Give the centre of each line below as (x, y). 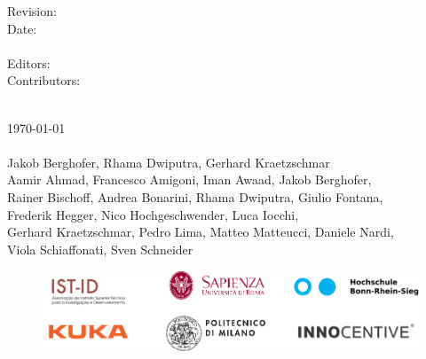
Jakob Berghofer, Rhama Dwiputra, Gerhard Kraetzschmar (169, 162)
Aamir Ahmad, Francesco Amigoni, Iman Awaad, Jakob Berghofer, (189, 179)
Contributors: (44, 80)
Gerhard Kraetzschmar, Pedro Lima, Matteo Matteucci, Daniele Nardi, (201, 232)
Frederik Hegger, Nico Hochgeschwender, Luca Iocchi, (153, 214)
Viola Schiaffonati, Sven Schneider (100, 249)
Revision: (32, 11)
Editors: (29, 62)
